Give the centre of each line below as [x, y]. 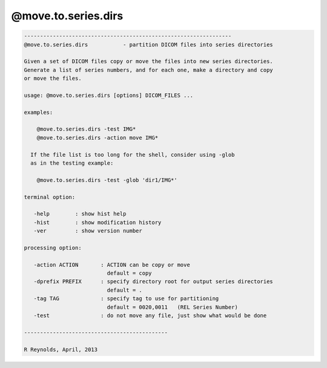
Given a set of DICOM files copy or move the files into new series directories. [149, 61]
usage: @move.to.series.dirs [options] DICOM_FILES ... [109, 95]
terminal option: [50, 197]
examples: [38, 112]
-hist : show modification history [97, 222]
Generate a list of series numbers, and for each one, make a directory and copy [149, 70]
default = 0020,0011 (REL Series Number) [173, 307]
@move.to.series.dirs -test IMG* [86, 129]
